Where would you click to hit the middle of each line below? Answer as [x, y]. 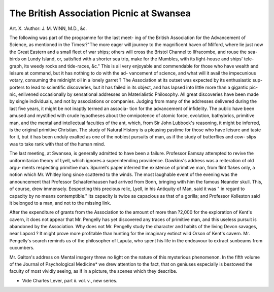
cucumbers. [22, 248]
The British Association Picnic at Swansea [100, 13]
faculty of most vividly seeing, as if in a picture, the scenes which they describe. [93, 271]
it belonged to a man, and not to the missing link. [60, 203]
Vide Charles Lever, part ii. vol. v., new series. [70, 280]
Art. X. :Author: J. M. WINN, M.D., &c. [48, 28]
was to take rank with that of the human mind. [57, 144]
